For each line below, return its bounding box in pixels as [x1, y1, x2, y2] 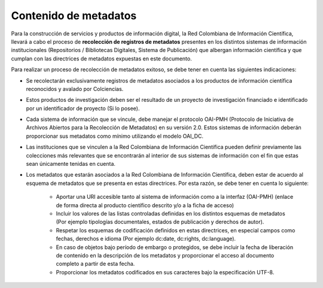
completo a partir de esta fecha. [56, 260, 135, 268]
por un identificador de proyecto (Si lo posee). [26, 105, 140, 112]
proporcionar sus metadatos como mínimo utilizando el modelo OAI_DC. [26, 132, 203, 140]
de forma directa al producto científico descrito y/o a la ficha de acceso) [56, 201, 234, 209]
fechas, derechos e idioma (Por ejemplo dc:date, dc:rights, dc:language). [56, 235, 236, 242]
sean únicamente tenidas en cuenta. [26, 160, 116, 168]
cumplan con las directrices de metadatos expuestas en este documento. [11, 54, 192, 62]
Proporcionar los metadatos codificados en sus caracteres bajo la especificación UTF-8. [56, 268, 275, 275]
